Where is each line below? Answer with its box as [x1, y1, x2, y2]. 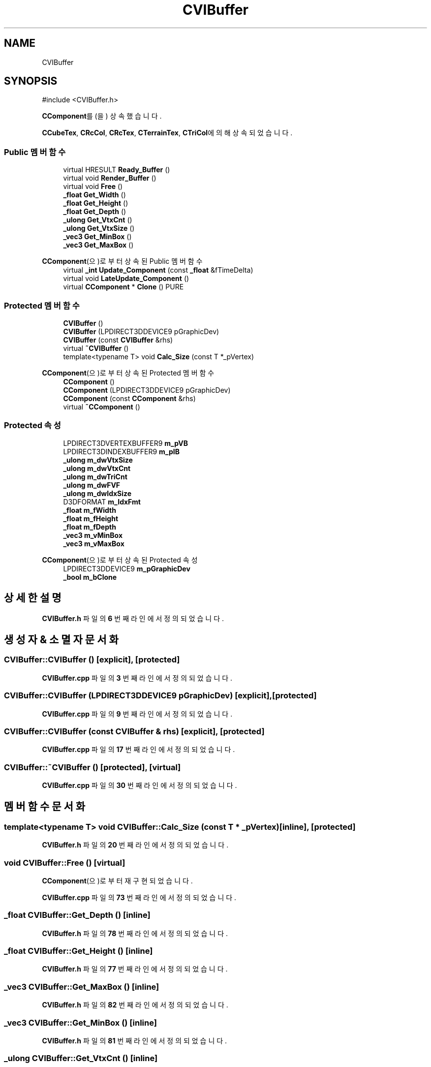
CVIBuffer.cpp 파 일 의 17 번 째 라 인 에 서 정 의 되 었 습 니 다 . [42, 745, 235, 754]
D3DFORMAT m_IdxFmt [63, 497, 141, 506]
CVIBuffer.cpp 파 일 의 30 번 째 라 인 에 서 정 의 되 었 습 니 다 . [42, 781, 237, 789]
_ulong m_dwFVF [63, 480, 121, 489]
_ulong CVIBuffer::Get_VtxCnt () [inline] [4, 1053, 158, 1064]
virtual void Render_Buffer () [63, 174, 156, 183]
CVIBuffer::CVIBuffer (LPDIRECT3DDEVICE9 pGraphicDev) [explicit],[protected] [4, 690, 317, 701]
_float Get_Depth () [63, 207, 126, 216]
